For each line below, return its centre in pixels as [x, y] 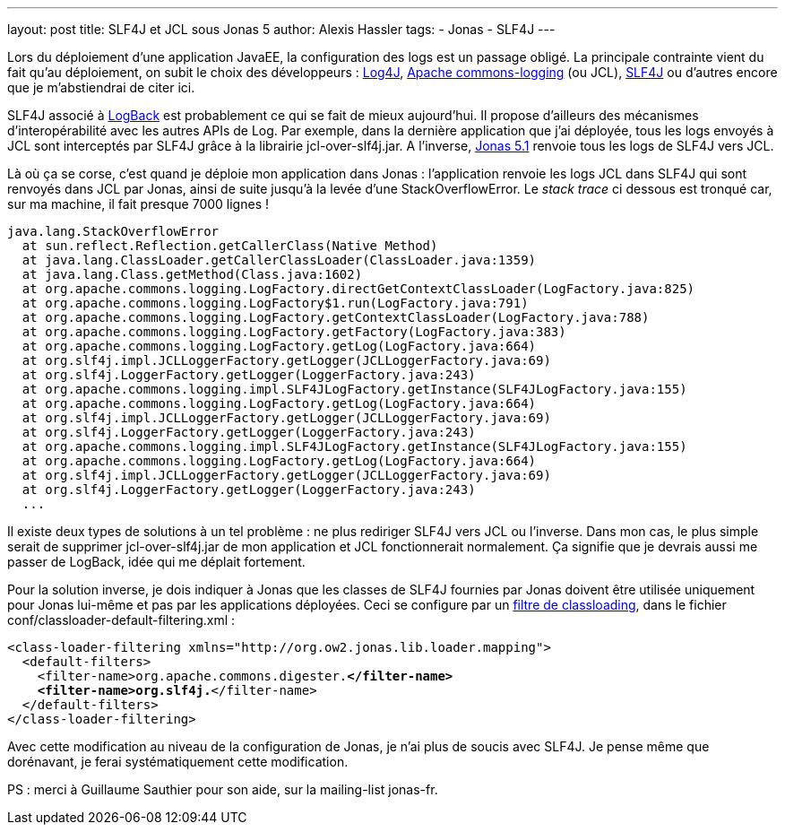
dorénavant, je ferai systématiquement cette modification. [178, 762]
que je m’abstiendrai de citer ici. [101, 87]
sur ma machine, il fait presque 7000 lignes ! [138, 204]
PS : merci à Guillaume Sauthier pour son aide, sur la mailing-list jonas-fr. [223, 789]
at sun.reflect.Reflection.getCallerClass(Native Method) [230, 246]
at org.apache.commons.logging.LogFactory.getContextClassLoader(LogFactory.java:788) [336, 317]
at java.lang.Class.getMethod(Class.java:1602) [192, 274]
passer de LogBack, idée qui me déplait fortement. [156, 562]
